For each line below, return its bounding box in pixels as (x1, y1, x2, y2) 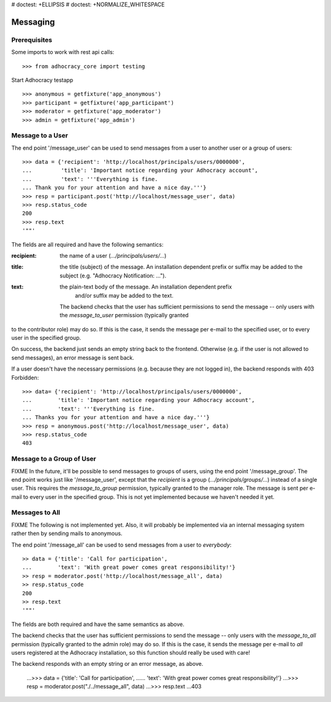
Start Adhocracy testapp (11, 76, 74, 83)
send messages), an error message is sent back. (11, 353, 135, 361)
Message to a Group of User (11, 455, 96, 463)
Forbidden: (11, 374, 39, 381)
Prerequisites (11, 36, 52, 44)
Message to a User (11, 131, 69, 140)
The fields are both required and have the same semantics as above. (11, 620, 185, 628)
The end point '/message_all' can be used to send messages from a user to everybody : (11, 541, 232, 549)
